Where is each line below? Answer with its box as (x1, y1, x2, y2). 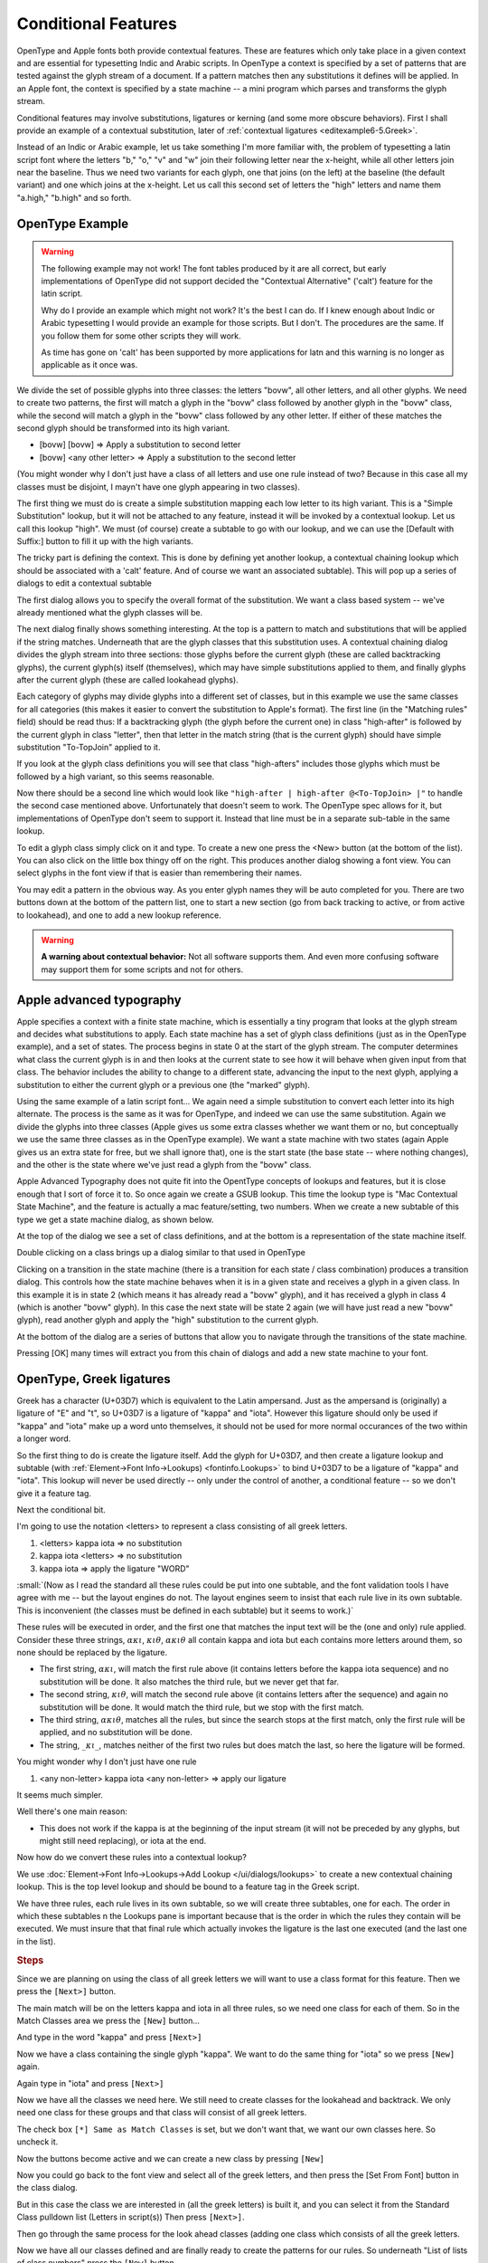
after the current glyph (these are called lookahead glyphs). (16, 674, 239, 685)
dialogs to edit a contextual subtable (16, 578, 153, 588)
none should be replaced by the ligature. (16, 1647, 168, 1657)
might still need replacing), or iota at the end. (39, 1836, 207, 1847)
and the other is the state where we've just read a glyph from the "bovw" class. (16, 1159, 312, 1170)
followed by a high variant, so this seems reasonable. (16, 770, 215, 782)
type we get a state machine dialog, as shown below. (16, 1214, 214, 1225)
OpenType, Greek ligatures (16, 1371, 171, 1387)
